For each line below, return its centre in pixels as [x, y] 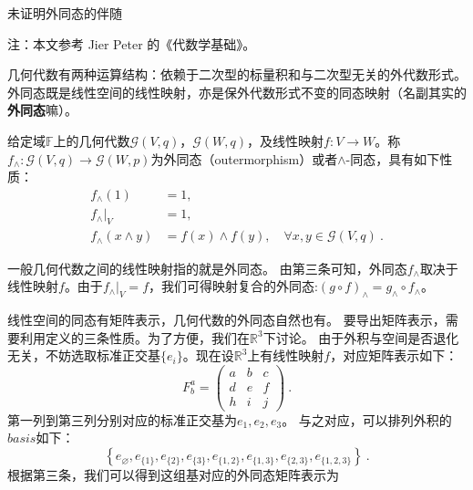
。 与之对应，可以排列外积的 [367, 419]
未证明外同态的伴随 [65, 13]
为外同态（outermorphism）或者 [244, 158]
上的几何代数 [92, 140]
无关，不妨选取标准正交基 [84, 355]
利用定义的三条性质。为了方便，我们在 [134, 337]
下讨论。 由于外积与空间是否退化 [361, 337]
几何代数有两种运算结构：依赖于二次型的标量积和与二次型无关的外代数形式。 [237, 74]
